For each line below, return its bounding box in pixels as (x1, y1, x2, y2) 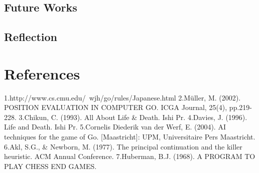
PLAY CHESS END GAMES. (4, 160, 97, 171)
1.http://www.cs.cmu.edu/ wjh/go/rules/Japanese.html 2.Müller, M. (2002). (4, 92, 241, 102)
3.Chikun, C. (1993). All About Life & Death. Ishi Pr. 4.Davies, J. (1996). (19, 111, 247, 122)
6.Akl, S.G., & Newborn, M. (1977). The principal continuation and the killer (4, 141, 242, 151)
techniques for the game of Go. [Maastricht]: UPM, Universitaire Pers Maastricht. (4, 131, 255, 142)
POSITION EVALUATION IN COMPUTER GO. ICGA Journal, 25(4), (4, 102, 227, 112)
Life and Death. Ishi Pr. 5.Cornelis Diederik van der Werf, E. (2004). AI (4, 121, 226, 132)
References (4, 63, 80, 83)
